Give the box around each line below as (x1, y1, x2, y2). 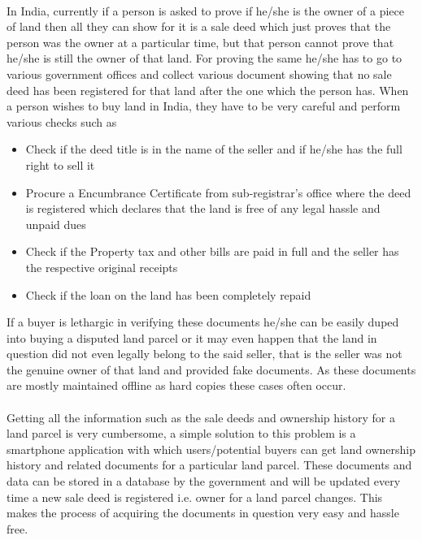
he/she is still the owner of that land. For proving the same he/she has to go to (7, 50, 402, 67)
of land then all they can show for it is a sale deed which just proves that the (7, 18, 391, 35)
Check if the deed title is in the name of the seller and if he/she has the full (25, 140, 402, 158)
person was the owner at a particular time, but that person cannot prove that (7, 33, 394, 50)
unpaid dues (25, 215, 86, 232)
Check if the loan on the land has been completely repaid (25, 286, 311, 303)
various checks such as (7, 113, 117, 130)
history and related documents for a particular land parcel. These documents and (7, 456, 412, 473)
